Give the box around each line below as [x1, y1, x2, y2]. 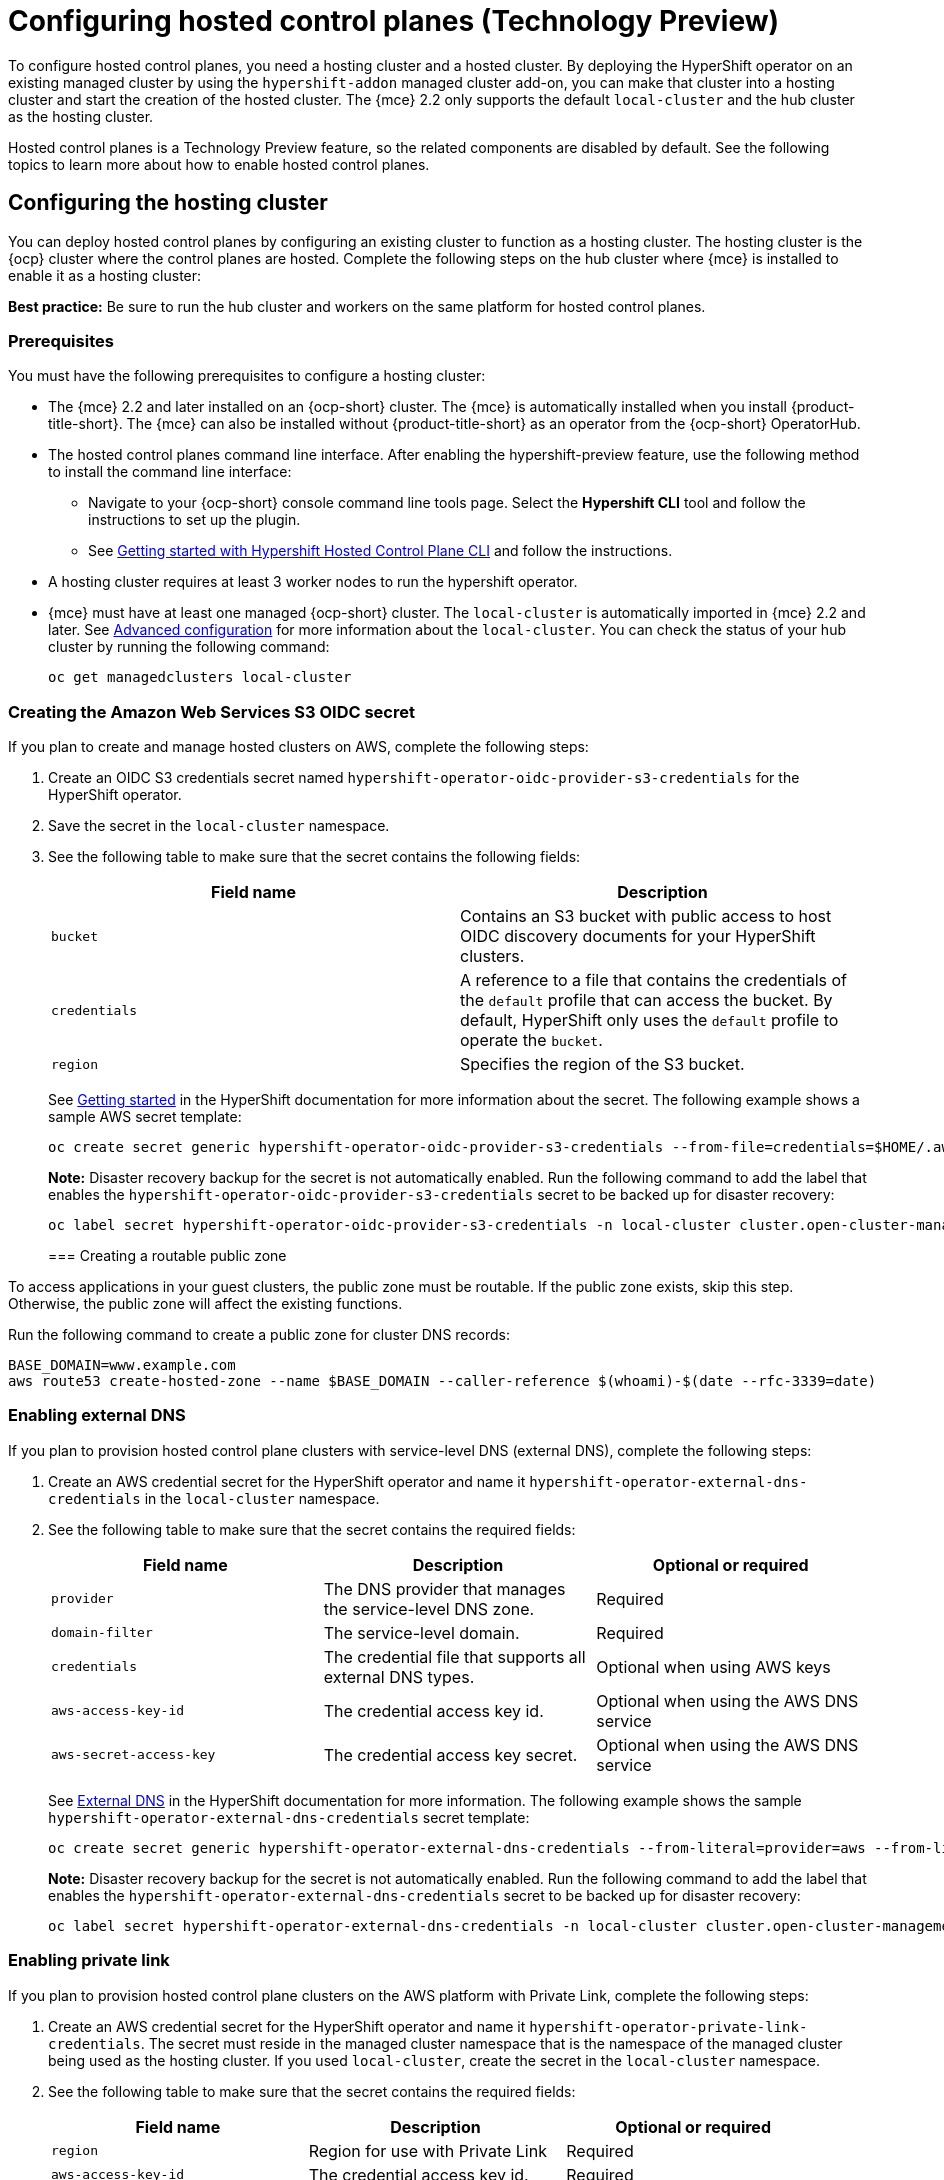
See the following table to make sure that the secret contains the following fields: [48, 848, 581, 866]
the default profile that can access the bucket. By [460, 990, 833, 1011]
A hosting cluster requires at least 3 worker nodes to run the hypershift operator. [48, 573, 578, 591]
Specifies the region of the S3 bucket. [460, 1054, 745, 1075]
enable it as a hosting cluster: [8, 266, 202, 284]
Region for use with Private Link [308, 2140, 547, 2161]
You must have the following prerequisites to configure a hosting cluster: [8, 367, 486, 385]
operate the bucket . [460, 1030, 603, 1051]
